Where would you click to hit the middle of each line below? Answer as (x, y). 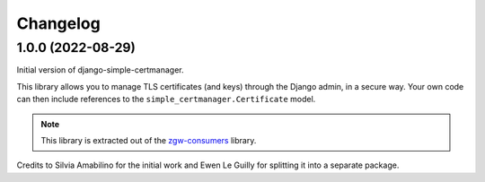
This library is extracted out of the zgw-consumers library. (149, 140)
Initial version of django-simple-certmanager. (100, 70)
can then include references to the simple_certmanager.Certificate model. (166, 100)
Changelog (58, 23)
